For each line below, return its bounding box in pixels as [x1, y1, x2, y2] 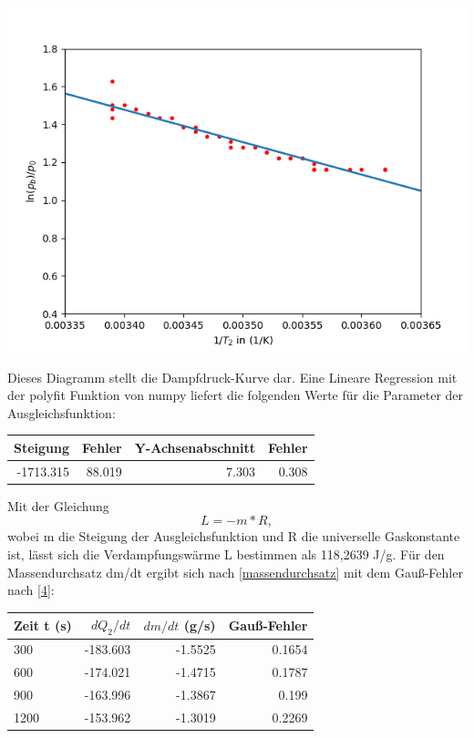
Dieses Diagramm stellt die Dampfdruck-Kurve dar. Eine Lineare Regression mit [7, 367, 458, 386]
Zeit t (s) [14, 615, 72, 634]
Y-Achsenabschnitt [134, 437, 255, 456]
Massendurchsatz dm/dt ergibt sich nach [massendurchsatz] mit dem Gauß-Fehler [7, 562, 463, 581]
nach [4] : [7, 580, 55, 600]
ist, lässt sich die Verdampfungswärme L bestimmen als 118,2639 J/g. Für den [7, 545, 445, 563]
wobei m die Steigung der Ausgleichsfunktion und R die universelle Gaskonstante [7, 527, 460, 546]
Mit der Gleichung [7, 496, 109, 515]
